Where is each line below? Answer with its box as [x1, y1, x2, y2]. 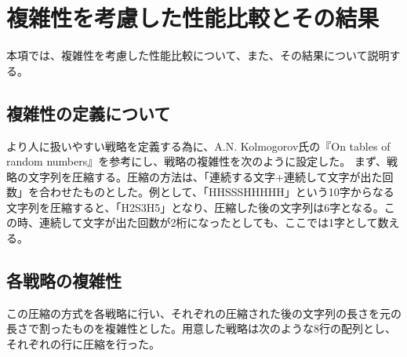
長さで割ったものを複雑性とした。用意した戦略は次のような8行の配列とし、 [6, 320, 396, 337]
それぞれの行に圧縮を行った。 [6, 336, 160, 352]
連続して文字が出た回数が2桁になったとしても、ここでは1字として [38, 214, 378, 231]
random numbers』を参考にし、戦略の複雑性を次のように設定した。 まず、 [6, 153, 387, 169]
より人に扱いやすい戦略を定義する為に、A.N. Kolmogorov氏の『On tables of [6, 137, 391, 154]
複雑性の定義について [6, 100, 171, 125]
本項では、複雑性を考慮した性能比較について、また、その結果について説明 [6, 47, 390, 64]
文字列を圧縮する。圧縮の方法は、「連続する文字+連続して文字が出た [27, 168, 383, 184]
